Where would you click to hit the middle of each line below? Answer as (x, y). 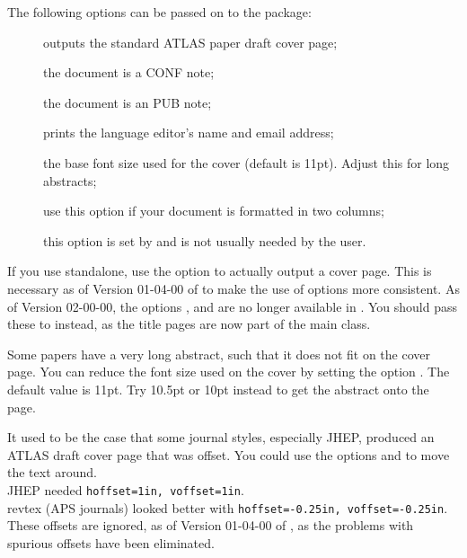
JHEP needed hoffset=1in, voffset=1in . (126, 489)
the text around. (53, 472)
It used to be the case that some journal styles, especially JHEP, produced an (221, 437)
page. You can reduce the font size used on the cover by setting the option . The (229, 372)
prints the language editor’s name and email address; (189, 133)
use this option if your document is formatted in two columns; (214, 211)
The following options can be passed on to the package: (159, 12)
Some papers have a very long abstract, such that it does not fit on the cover (219, 354)
